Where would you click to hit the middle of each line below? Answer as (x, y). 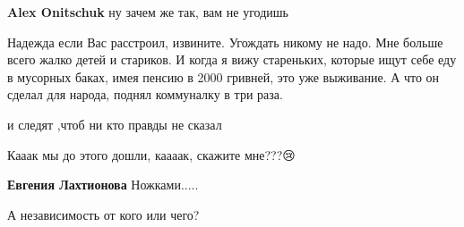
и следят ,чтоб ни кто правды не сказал (115, 124)
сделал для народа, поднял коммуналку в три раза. (145, 94)
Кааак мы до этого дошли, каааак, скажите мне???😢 (151, 154)
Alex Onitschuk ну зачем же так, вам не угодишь (148, 12)
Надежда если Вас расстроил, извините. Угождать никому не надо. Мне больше (225, 42)
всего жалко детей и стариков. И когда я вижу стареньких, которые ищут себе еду (232, 59)
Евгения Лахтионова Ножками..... (103, 185)
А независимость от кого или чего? (103, 214)
